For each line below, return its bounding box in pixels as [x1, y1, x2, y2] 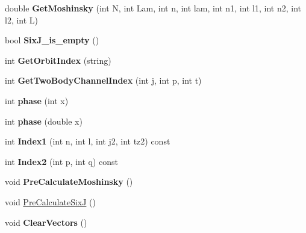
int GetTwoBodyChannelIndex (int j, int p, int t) [5, 74, 202, 87]
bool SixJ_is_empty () [5, 34, 99, 46]
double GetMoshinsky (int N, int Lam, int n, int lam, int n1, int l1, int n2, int [5, 2, 301, 14]
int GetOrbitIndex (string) [5, 54, 111, 66]
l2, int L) [5, 13, 39, 26]
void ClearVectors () [5, 216, 87, 228]
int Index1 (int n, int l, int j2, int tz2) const [5, 135, 170, 148]
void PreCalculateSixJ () [5, 195, 96, 208]
